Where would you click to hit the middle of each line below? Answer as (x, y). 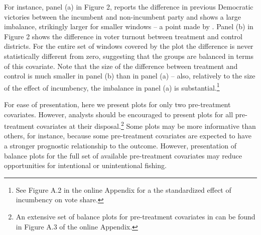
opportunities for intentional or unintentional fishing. (85, 165)
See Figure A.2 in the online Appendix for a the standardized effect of (123, 189)
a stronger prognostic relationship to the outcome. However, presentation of (120, 146)
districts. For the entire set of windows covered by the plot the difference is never (129, 46)
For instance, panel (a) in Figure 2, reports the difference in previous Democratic (129, 7)
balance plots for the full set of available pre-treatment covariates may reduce (123, 155)
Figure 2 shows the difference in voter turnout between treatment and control (123, 36)
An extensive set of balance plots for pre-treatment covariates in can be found (136, 216)
